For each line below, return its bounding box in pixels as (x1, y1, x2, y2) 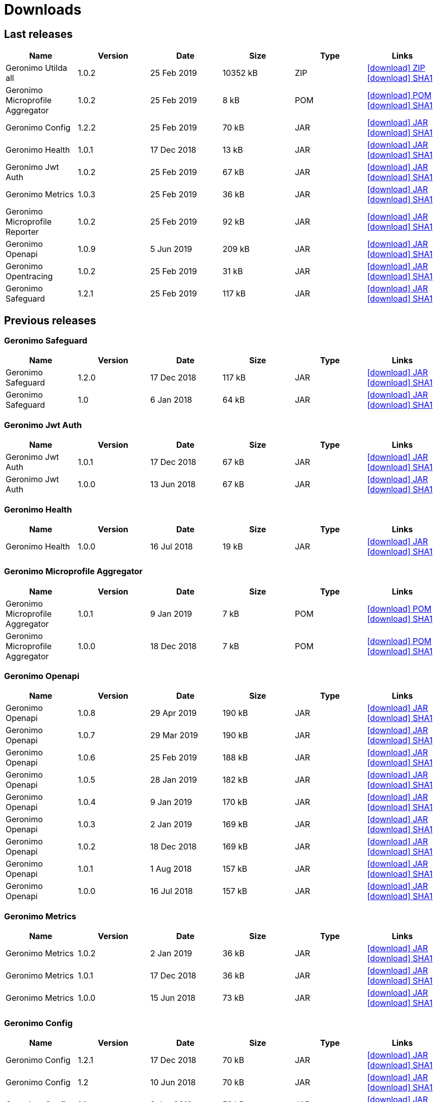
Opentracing (6, 271, 53, 282)
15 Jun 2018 (150, 993, 196, 1003)
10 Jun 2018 (150, 1077, 196, 1087)
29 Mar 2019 (150, 730, 198, 741)
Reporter (6, 227, 39, 237)
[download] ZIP (367, 63, 425, 73)
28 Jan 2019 (150, 775, 197, 785)
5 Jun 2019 (150, 244, 192, 255)
